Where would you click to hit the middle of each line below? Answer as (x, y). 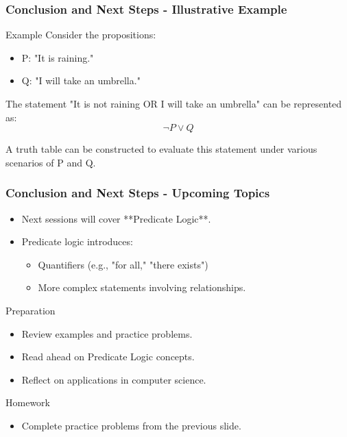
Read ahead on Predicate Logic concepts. (108, 357)
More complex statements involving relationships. (142, 287)
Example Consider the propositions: (81, 35)
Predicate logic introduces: (77, 241)
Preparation (31, 310)
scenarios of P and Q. (51, 162)
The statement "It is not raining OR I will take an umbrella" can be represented (174, 103)
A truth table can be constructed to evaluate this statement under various (161, 149)
